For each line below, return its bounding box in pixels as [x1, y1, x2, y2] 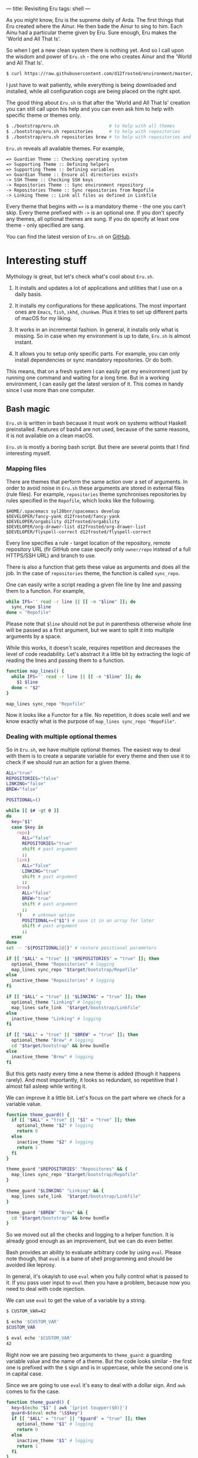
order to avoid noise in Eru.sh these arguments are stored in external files [6, 484, 184, 491]
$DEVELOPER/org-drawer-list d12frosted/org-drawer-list [6, 524, 146, 530]
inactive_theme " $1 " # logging [16, 1437, 94, 1443]
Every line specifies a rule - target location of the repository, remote [6, 539, 171, 546]
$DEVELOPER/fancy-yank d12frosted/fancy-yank [6, 513, 120, 519]
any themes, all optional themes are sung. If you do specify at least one [6, 215, 180, 222]
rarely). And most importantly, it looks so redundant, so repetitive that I [6, 1076, 178, 1083]
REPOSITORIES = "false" [6, 775, 60, 781]
